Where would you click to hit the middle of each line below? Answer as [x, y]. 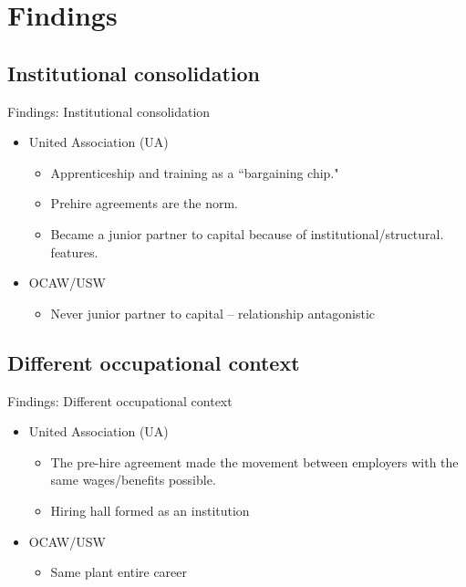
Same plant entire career [119, 572]
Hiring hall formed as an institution [150, 510]
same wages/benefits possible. [133, 480]
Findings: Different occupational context [120, 400]
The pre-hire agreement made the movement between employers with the [254, 461]
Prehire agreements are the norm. [144, 203]
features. [74, 252]
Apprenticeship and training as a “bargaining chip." [195, 172]
